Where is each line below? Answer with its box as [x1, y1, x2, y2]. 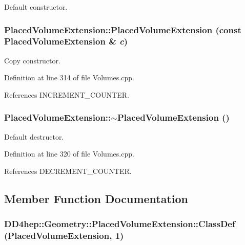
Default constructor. [4, 2, 68, 12]
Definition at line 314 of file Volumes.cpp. [4, 72, 134, 83]
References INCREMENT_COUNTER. [4, 89, 129, 100]
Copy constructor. [4, 55, 60, 65]
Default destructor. [4, 131, 64, 142]
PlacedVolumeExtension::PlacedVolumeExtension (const [4, 23, 241, 36]
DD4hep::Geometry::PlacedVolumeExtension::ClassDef [4, 217, 235, 230]
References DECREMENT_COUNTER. [4, 165, 132, 176]
